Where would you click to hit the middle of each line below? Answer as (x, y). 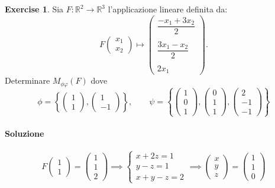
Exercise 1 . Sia (34, 9)
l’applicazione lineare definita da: (168, 9)
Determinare (27, 80)
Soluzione (25, 133)
